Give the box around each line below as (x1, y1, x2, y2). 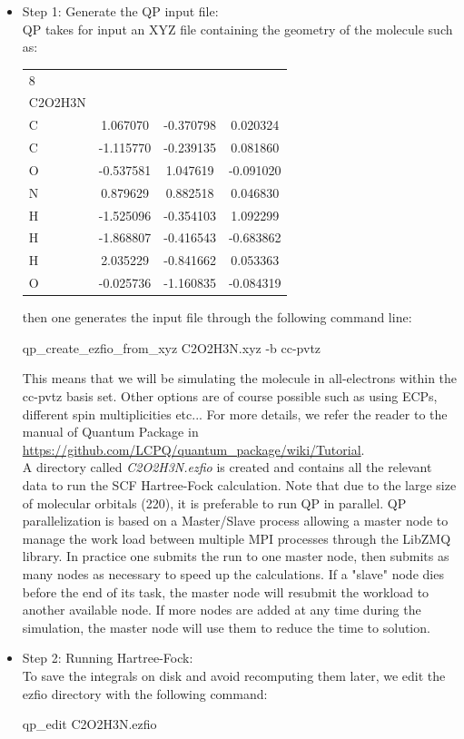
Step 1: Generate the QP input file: (22, 2, 219, 20)
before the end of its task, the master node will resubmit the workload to (22, 582, 429, 601)
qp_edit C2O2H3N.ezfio (22, 714, 157, 734)
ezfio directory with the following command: (22, 684, 268, 703)
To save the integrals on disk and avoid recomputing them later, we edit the (22, 665, 446, 685)
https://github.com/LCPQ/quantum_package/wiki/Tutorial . (22, 439, 365, 458)
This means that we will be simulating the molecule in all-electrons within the (22, 369, 458, 388)
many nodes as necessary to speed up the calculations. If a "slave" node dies (22, 564, 444, 583)
